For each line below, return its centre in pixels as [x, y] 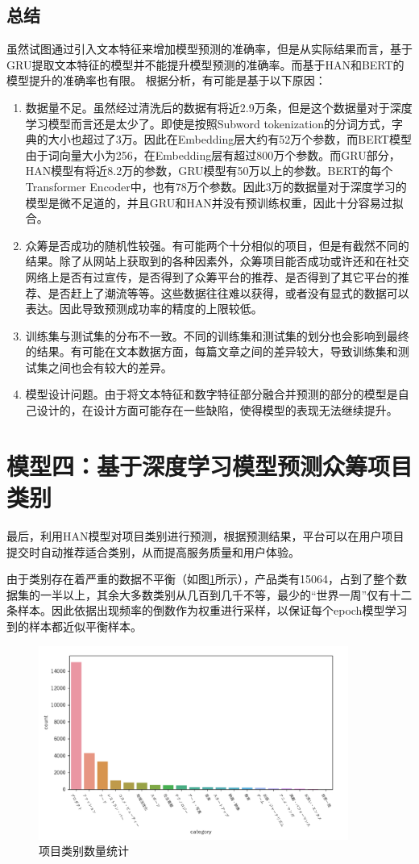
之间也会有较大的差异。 [110, 367]
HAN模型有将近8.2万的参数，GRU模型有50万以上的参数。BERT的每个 [209, 171]
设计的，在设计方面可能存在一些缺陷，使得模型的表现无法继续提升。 [217, 410]
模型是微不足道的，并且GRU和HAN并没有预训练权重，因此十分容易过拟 [214, 202]
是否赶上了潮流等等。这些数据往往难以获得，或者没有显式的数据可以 [228, 292]
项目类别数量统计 [84, 851]
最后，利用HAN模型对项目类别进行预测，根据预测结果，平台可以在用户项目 [205, 535]
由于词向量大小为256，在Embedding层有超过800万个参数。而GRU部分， [213, 154]
